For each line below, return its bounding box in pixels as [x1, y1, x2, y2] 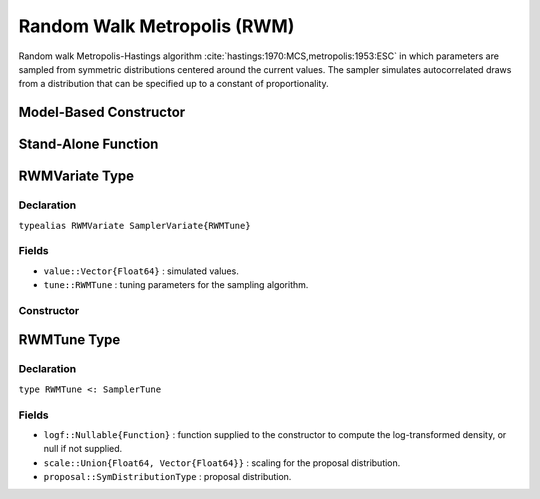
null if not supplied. [43, 443, 123, 455]
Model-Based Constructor [18, 104, 186, 121]
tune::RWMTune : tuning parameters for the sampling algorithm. [43, 279, 309, 291]
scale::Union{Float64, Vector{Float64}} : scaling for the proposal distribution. [43, 456, 401, 469]
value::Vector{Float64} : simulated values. [43, 265, 239, 277]
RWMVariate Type [18, 168, 135, 185]
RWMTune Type [18, 331, 121, 349]
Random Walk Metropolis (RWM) [18, 15, 295, 37]
